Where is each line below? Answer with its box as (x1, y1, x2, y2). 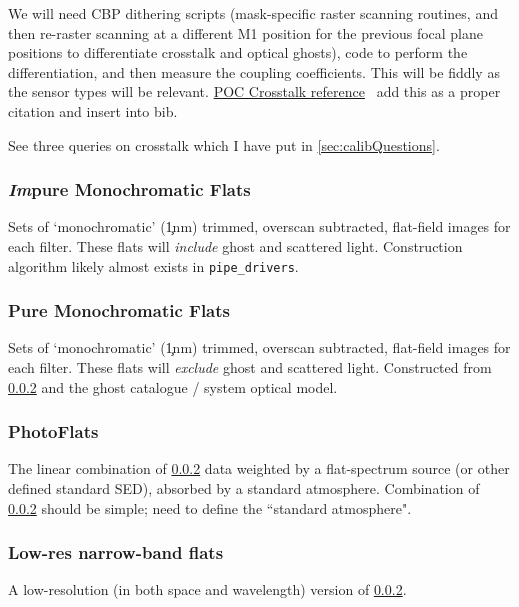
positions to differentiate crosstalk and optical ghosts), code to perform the (8, 42, 468, 63)
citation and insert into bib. (8, 100, 178, 121)
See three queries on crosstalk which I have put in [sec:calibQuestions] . (8, 134, 440, 155)
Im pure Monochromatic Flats (8, 177, 251, 202)
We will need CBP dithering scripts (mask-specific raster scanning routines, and (8, 3, 498, 23)
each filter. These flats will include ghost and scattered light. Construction (8, 235, 463, 256)
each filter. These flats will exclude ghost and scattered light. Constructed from (8, 357, 492, 378)
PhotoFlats (8, 419, 99, 444)
